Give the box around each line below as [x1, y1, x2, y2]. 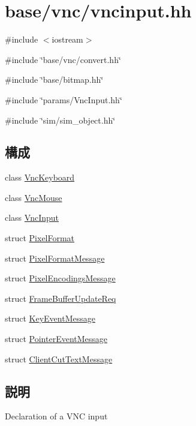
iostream [52, 33, 83, 46]
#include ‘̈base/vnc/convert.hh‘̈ [5, 53, 121, 65]
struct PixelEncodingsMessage [5, 272, 116, 284]
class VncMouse [5, 191, 62, 203]
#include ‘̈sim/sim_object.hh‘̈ [5, 113, 116, 126]
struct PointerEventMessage [5, 332, 108, 345]
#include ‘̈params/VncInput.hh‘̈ [5, 93, 122, 106]
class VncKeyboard [5, 171, 75, 184]
